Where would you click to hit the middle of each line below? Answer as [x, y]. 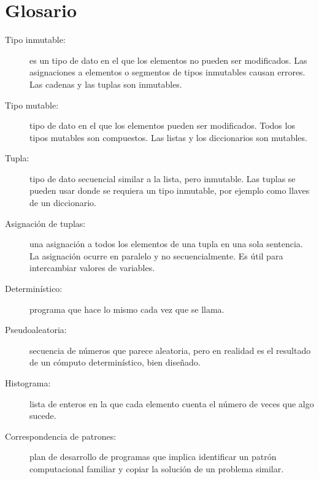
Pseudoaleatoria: [36, 330]
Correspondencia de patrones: [61, 436]
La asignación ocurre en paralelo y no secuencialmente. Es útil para [156, 255]
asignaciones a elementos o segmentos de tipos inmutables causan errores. [167, 72]
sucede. [43, 416]
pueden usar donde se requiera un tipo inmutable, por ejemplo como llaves [170, 190]
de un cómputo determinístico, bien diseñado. [115, 362]
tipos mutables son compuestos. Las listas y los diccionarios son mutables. [168, 137]
